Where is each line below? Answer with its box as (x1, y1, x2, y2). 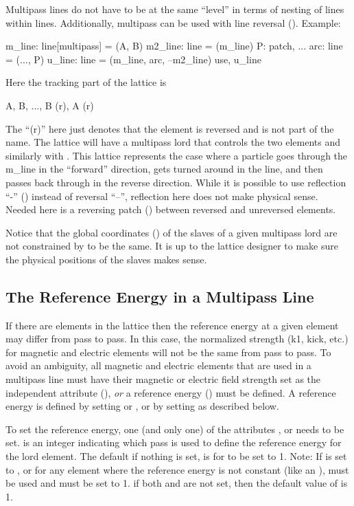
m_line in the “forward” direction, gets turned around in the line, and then (5, 162, 323, 176)
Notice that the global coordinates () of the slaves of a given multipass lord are (5, 225, 338, 239)
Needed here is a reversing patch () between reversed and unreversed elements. (5, 202, 336, 217)
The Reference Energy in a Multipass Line (5, 285, 314, 307)
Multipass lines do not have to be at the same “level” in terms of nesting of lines (5, 2, 344, 16)
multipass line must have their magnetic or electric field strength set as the (5, 372, 321, 386)
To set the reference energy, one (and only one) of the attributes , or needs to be (5, 421, 344, 436)
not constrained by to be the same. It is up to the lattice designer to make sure (5, 239, 339, 253)
